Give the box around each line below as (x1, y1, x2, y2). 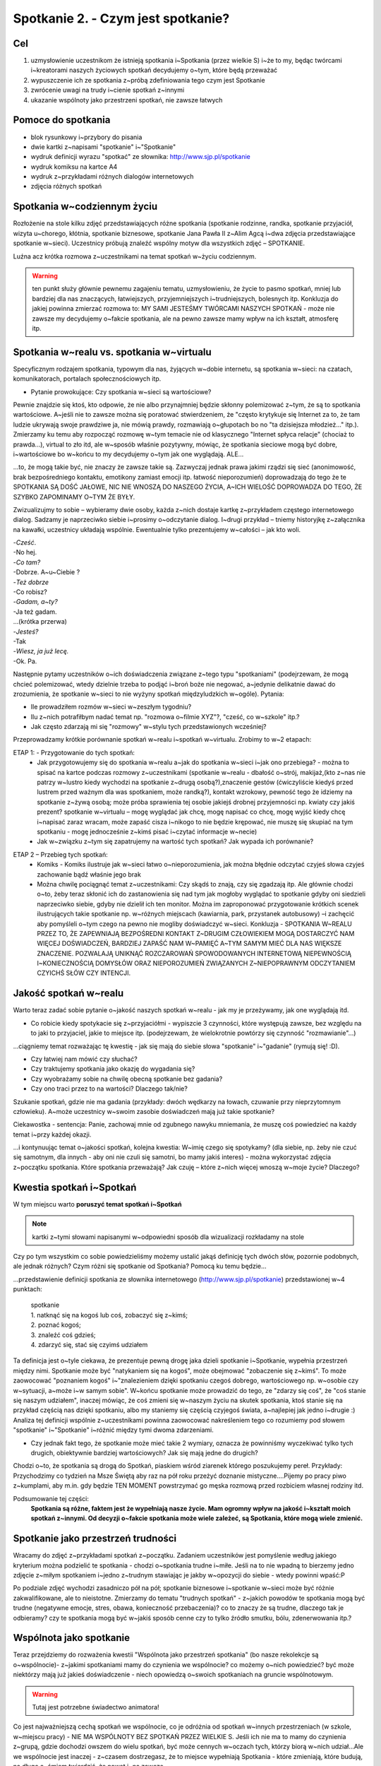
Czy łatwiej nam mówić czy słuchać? (30, 1055, 138, 1063)
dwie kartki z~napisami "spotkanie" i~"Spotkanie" (30, 142, 176, 151)
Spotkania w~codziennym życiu (13, 201, 158, 213)
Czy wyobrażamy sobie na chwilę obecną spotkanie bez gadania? (30, 1074, 223, 1083)
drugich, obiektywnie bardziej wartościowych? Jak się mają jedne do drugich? (30, 1448, 258, 1457)
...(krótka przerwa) (13, 617, 67, 626)
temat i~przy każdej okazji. (13, 1130, 92, 1139)
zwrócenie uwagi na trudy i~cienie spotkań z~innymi (30, 85, 185, 95)
